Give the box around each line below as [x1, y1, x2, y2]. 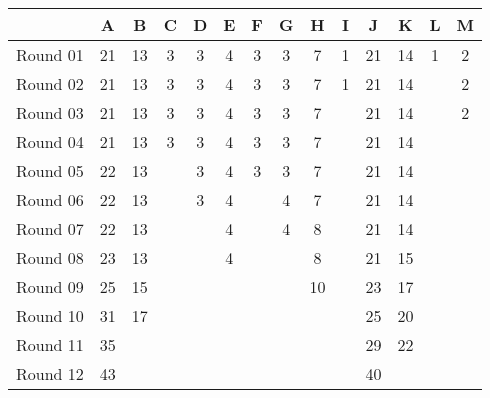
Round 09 [16, 275, 84, 298]
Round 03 [16, 101, 84, 124]
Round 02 [16, 72, 84, 95]
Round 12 [16, 362, 84, 385]
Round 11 [16, 333, 84, 356]
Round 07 [16, 217, 84, 240]
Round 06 [16, 188, 84, 211]
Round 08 [16, 246, 84, 269]
